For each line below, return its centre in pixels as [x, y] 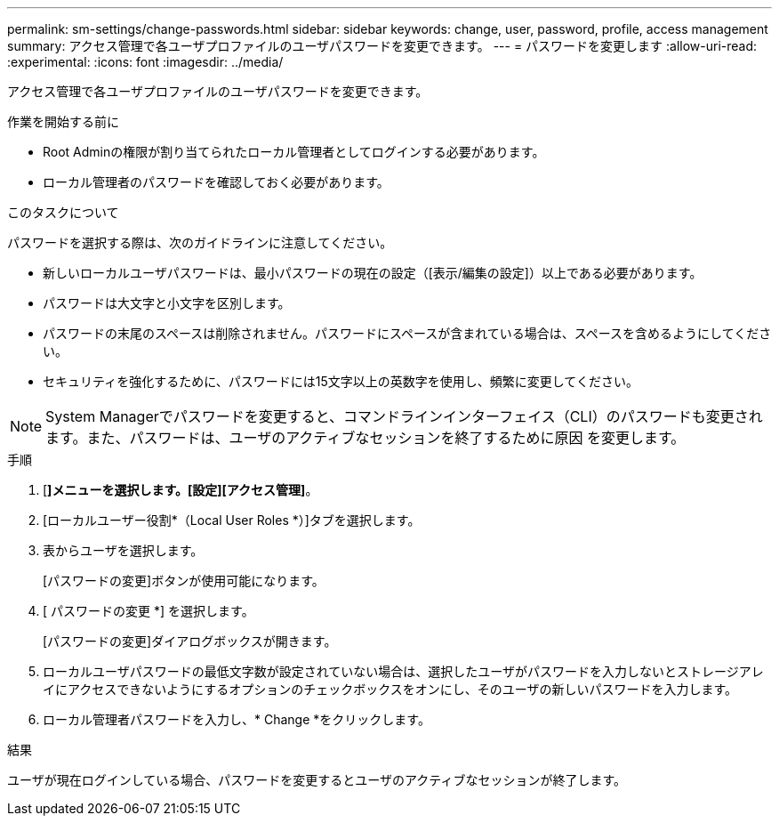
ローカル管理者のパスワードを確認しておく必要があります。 [216, 182]
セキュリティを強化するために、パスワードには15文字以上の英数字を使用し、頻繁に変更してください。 [341, 381]
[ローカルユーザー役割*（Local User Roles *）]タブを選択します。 [232, 520]
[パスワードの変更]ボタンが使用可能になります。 [184, 581]
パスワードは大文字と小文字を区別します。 [167, 303]
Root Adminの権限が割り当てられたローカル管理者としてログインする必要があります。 [294, 152]
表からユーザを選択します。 [123, 550]
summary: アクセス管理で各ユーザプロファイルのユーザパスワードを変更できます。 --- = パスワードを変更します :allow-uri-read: [382, 46]
